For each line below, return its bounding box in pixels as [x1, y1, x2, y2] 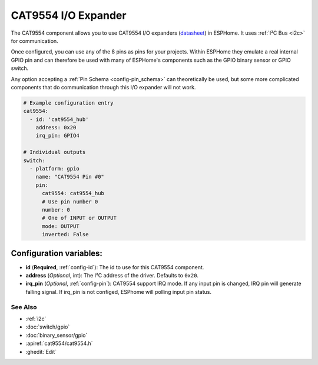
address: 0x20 [35, 124, 77, 131]
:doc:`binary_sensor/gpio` [25, 331, 88, 339]
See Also [11, 303, 37, 311]
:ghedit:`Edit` [25, 348, 57, 355]
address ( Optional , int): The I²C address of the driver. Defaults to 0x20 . [25, 272, 199, 279]
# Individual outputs [23, 149, 86, 156]
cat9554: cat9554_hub [42, 190, 104, 197]
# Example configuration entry [23, 99, 114, 106]
